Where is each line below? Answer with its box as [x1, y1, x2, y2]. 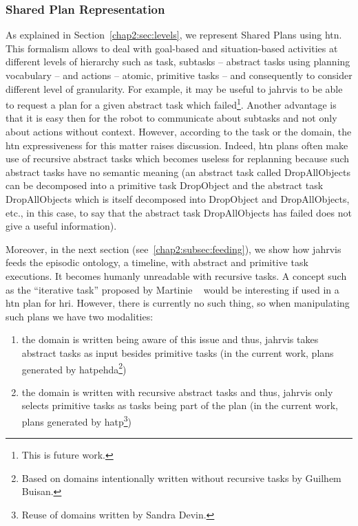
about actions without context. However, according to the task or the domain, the [6, 124, 352, 139]
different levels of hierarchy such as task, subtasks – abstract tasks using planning [6, 54, 350, 69]
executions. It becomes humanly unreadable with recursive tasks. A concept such [6, 268, 347, 283]
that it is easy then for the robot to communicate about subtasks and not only [6, 111, 337, 125]
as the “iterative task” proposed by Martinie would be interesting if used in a [6, 282, 339, 296]
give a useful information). [6, 219, 117, 233]
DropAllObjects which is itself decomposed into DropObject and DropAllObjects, [6, 192, 350, 206]
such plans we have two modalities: [6, 309, 154, 323]
